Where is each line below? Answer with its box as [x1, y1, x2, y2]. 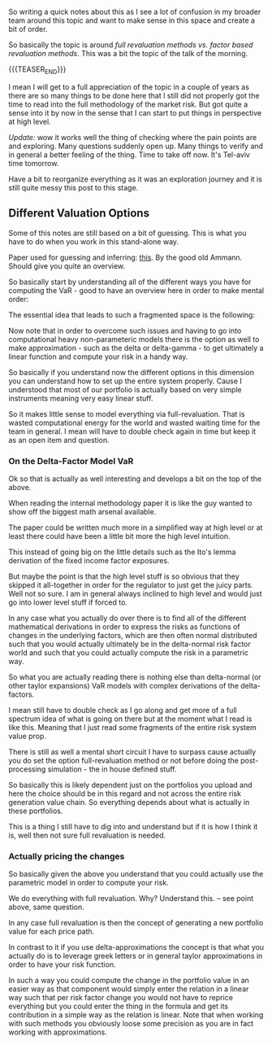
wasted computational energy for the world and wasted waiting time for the [8, 418, 261, 427]
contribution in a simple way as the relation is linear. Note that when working [8, 1010, 264, 1020]
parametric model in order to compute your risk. [8, 878, 169, 888]
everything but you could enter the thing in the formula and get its [8, 1001, 229, 1012]
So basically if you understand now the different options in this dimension [8, 367, 254, 377]
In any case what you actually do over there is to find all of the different [8, 613, 247, 623]
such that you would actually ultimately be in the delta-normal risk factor [8, 639, 252, 649]
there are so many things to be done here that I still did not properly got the [8, 90, 260, 100]
